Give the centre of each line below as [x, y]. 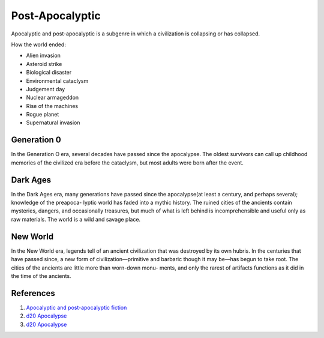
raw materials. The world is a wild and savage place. [76, 219]
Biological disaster [49, 73]
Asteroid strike [44, 64]
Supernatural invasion [53, 122]
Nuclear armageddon [52, 98]
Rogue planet [43, 115]
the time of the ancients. [41, 276]
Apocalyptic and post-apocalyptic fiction [76, 307]
